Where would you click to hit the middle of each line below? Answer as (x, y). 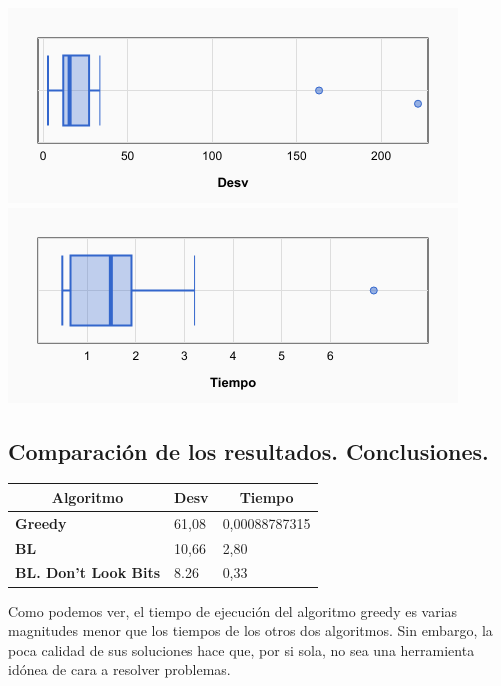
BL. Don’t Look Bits (88, 572)
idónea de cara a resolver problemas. (119, 669)
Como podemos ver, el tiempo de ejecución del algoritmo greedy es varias (233, 610)
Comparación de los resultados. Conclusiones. (248, 450)
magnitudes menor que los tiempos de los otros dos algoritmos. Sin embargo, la (250, 630)
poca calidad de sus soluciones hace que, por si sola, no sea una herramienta (241, 649)
